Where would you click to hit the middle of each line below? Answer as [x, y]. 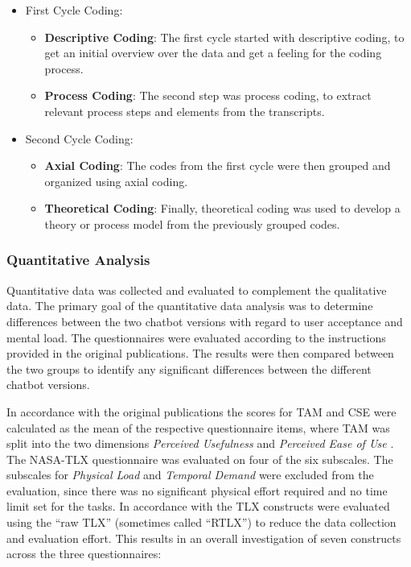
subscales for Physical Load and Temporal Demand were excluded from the [190, 475]
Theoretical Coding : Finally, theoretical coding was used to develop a [222, 208]
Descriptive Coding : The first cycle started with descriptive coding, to [224, 37]
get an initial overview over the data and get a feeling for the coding [213, 53]
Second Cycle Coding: [79, 138]
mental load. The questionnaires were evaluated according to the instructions [196, 337]
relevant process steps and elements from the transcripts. [185, 111]
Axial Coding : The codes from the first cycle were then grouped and [218, 166]
